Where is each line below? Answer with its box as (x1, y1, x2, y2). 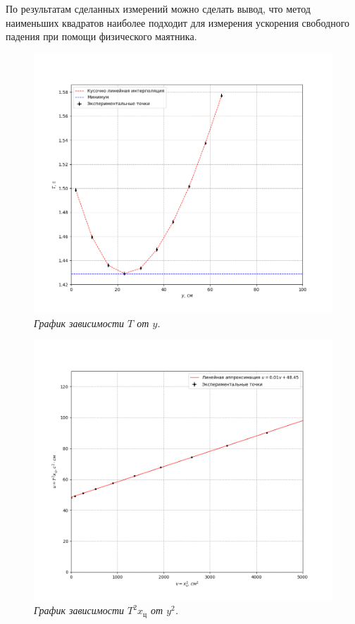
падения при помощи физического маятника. (6, 29, 197, 44)
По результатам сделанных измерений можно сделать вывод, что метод (6, 1, 311, 16)
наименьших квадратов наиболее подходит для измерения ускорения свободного (6, 15, 350, 30)
